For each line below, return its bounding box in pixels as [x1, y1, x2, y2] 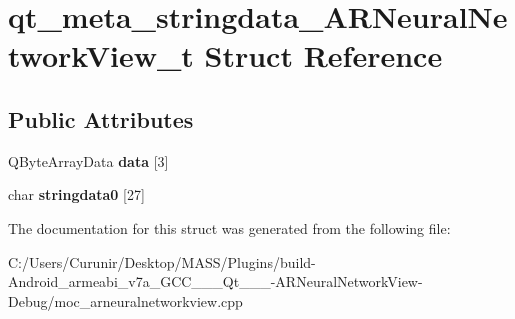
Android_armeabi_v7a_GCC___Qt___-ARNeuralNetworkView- [8, 271, 423, 292]
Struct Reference [204, 35, 443, 76]
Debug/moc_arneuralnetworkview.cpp [8, 290, 243, 311]
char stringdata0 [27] [8, 184, 145, 205]
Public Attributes [8, 103, 194, 134]
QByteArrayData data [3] [8, 150, 169, 171]
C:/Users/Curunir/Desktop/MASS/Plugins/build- [8, 251, 316, 272]
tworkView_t [8, 35, 194, 76]
